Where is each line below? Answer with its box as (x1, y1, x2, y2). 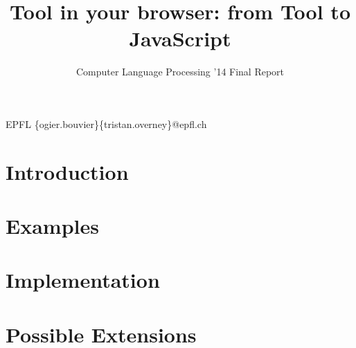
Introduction (6, 157, 129, 185)
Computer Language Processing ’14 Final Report (75, 64, 285, 79)
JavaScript (129, 24, 231, 53)
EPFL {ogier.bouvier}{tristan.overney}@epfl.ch (6, 116, 207, 131)
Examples (6, 212, 99, 240)
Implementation (6, 266, 160, 294)
